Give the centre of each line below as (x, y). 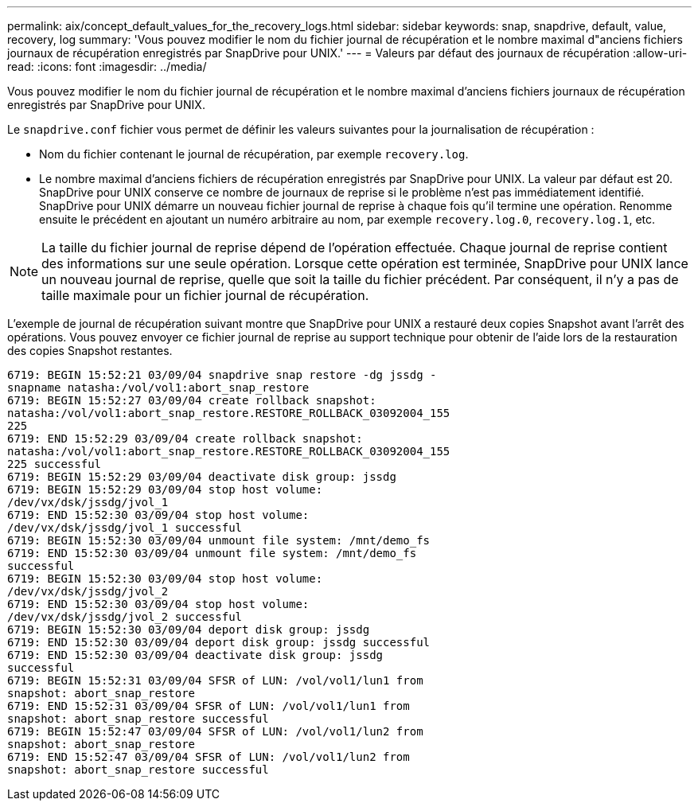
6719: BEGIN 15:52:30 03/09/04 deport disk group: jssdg (189, 630)
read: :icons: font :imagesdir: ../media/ (107, 66)
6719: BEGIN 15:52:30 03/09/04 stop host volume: (165, 579)
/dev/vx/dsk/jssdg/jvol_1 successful (125, 528)
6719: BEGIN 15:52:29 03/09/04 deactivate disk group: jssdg (202, 477)
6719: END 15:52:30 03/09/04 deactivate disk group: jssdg (195, 655)
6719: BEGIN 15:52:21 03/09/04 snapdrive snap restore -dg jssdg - (222, 375)
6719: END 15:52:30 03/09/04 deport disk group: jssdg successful (219, 642)
